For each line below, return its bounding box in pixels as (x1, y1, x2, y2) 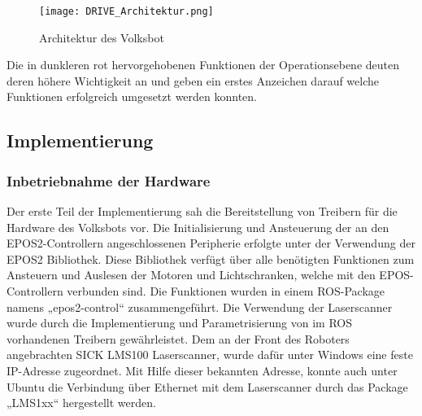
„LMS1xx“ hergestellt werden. (7, 394, 156, 411)
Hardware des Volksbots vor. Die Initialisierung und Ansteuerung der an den (7, 218, 389, 235)
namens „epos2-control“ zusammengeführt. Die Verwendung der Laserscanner (7, 298, 393, 315)
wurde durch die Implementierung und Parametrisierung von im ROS (7, 314, 353, 331)
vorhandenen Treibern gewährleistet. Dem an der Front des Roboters (7, 330, 350, 347)
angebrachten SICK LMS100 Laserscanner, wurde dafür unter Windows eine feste (7, 346, 413, 363)
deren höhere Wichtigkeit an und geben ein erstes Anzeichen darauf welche (7, 72, 380, 89)
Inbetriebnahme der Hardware (7, 170, 211, 190)
